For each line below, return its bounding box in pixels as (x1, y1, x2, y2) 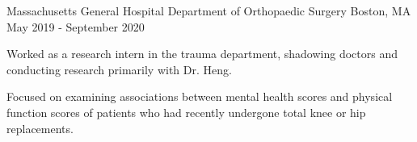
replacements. (6, 119, 74, 136)
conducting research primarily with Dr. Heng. (6, 61, 232, 77)
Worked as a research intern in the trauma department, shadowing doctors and (6, 45, 398, 62)
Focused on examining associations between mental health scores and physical (6, 88, 393, 105)
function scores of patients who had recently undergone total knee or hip (6, 103, 366, 120)
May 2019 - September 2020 (6, 18, 145, 35)
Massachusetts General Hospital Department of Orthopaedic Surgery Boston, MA (6, 2, 411, 19)
